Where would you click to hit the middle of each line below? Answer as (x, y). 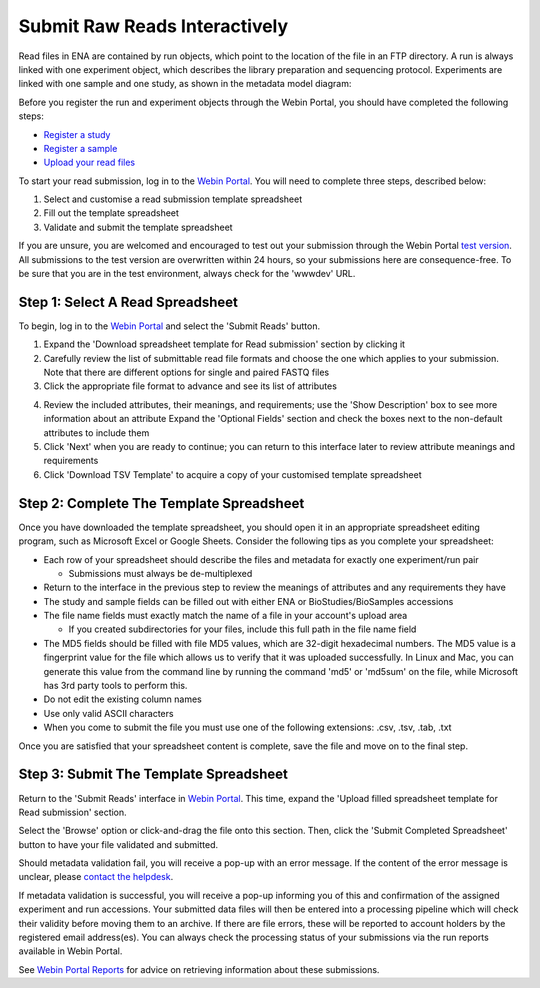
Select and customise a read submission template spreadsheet (173, 199)
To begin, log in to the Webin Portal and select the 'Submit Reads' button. (169, 326)
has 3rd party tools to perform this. (115, 686)
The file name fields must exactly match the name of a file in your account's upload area (225, 616)
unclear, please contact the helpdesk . (96, 877)
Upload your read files (89, 162)
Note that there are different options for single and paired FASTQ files (186, 372)
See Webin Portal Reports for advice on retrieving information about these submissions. (199, 969)
